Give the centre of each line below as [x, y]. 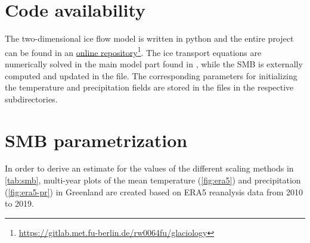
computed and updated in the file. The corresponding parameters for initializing [151, 75]
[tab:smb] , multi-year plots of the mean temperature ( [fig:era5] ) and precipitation [153, 180]
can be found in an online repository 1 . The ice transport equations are [133, 51]
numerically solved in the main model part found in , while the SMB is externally [154, 63]
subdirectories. [31, 99]
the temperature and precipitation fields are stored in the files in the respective [149, 87]
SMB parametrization [96, 140]
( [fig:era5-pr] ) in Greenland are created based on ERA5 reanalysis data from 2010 [154, 191]
